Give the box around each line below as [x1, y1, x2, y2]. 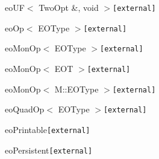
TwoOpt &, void [39, 1, 99, 13]
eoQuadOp [5, 103, 45, 115]
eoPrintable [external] [5, 123, 90, 135]
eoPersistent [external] [5, 143, 93, 156]
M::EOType [54, 82, 99, 95]
